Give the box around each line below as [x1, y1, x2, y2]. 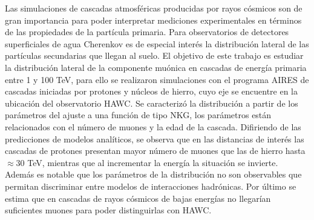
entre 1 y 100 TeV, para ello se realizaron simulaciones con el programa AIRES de [5, 73, 309, 85]
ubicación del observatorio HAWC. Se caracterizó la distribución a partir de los [5, 96, 298, 109]
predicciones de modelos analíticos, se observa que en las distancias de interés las [5, 132, 304, 145]
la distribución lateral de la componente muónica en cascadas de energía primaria [5, 61, 307, 73]
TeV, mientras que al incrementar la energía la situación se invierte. [27, 156, 278, 168]
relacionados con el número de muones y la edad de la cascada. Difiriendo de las [5, 120, 301, 133]
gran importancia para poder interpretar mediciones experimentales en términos [5, 13, 302, 26]
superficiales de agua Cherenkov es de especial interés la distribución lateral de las [5, 37, 309, 50]
